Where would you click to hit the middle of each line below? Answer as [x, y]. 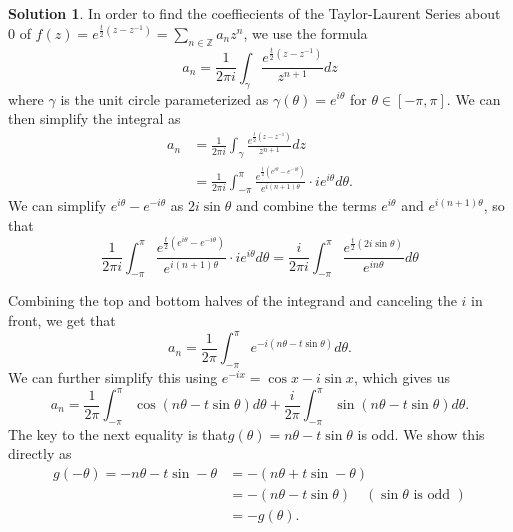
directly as [40, 453]
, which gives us [402, 376]
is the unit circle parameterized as [164, 98]
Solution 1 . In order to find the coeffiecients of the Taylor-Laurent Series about [254, 13]
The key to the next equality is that [118, 433]
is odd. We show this [421, 433]
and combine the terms [306, 205]
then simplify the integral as [94, 118]
